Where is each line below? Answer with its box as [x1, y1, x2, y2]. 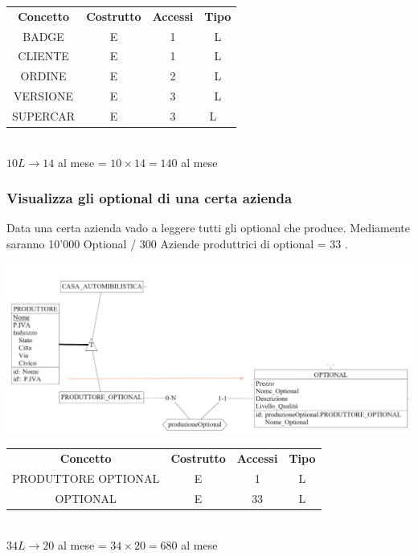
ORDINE [20, 67, 67, 84]
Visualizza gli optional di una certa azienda [6, 188, 293, 208]
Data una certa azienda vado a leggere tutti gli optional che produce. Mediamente [6, 219, 410, 236]
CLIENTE [18, 47, 69, 64]
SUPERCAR [12, 107, 76, 124]
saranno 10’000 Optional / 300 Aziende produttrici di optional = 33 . [6, 235, 348, 252]
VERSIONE [14, 88, 74, 104]
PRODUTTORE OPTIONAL [12, 469, 160, 486]
